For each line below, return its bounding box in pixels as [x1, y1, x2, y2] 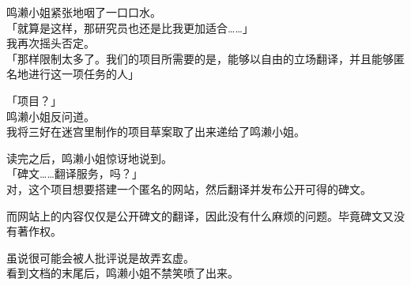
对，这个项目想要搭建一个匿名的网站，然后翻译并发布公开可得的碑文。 [6, 180, 371, 197]
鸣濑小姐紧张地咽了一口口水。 [6, 4, 161, 20]
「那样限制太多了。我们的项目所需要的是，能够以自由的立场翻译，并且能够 [6, 50, 394, 66]
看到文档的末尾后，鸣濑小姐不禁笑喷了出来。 [6, 265, 239, 281]
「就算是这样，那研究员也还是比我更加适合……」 [6, 19, 254, 36]
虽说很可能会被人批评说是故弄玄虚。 [6, 249, 194, 265]
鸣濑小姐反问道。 [6, 107, 95, 124]
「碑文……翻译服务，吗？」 [6, 165, 143, 182]
